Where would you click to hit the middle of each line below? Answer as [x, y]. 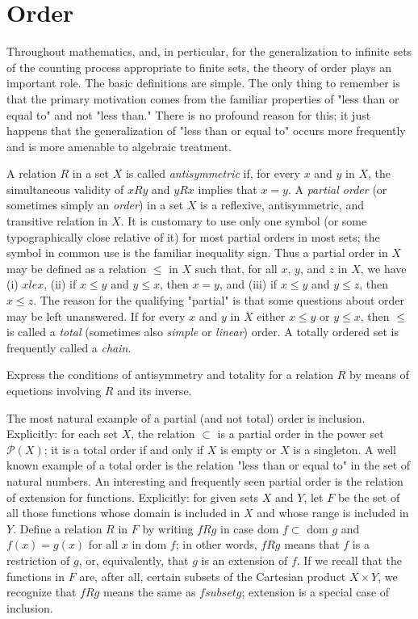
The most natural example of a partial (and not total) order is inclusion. [186, 417]
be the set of [369, 497]
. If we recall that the [349, 560]
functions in [36, 576]
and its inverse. [155, 390]
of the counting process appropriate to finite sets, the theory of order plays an [199, 67]
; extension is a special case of [316, 592]
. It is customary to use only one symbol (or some [244, 221]
